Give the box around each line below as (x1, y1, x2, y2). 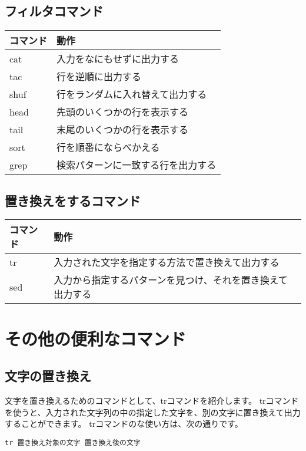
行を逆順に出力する (56, 70, 142, 84)
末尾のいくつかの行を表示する (56, 123, 189, 137)
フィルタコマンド (5, 2, 104, 20)
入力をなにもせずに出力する (56, 52, 179, 66)
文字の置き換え (5, 367, 91, 385)
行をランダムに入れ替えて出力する (56, 87, 207, 101)
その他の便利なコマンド (5, 326, 187, 350)
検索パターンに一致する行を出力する (56, 158, 217, 172)
